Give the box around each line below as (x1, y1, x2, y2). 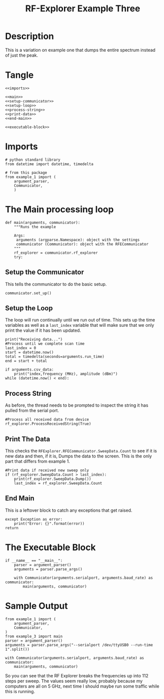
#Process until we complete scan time (5, 341, 85, 347)
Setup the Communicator (5, 268, 84, 277)
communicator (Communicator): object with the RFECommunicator (16, 242, 149, 246)
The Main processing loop (5, 204, 114, 215)
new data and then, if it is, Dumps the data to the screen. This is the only (5, 453, 152, 459)
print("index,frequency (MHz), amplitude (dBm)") (14, 372, 118, 377)
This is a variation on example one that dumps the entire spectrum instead (5, 47, 156, 53)
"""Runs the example (14, 224, 56, 229)
